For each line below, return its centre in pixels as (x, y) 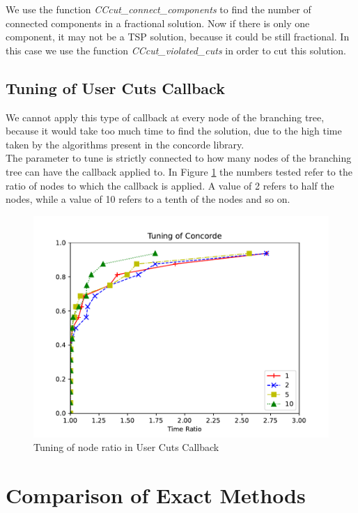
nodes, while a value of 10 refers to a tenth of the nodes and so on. (148, 199)
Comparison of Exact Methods (156, 495)
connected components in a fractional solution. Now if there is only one (158, 23)
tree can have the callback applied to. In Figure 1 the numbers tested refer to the (179, 171)
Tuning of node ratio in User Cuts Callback (126, 447)
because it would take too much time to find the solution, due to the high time (174, 131)
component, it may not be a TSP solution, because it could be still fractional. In (178, 37)
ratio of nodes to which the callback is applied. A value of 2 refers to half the (170, 185)
